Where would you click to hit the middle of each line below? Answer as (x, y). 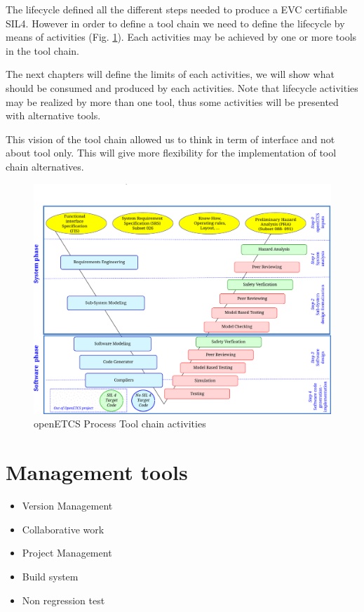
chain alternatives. (45, 166)
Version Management (67, 506)
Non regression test (63, 600)
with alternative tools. (53, 115)
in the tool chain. (43, 50)
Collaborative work (63, 529)
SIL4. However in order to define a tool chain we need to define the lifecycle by (175, 23)
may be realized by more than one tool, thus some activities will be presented (172, 101)
